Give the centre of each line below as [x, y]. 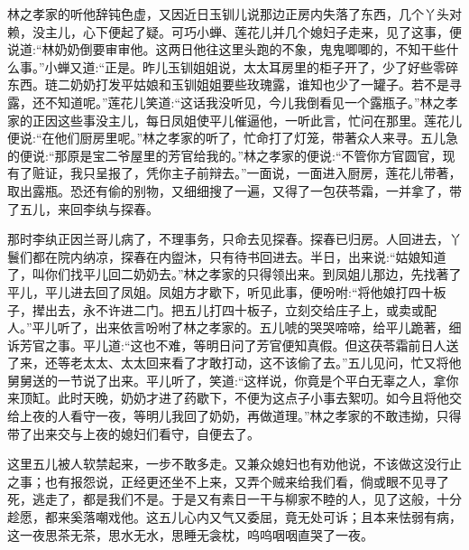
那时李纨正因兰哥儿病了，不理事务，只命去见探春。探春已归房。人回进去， [228, 239]
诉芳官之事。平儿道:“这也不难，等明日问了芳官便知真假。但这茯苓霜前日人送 [233, 345]
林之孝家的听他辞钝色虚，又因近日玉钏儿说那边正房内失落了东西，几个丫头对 [234, 14]
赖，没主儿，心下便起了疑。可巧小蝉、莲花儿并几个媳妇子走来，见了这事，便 [234, 31]
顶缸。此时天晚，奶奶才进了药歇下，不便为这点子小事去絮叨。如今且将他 [234, 398]
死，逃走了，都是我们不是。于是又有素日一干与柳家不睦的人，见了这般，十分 [234, 499]
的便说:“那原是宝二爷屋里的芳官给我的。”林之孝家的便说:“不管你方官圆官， [225, 155]
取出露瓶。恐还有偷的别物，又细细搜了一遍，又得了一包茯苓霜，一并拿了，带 [234, 190]
